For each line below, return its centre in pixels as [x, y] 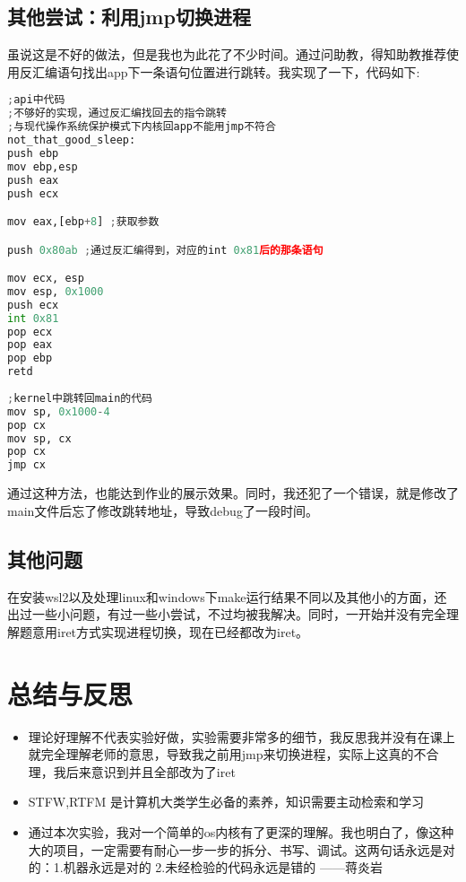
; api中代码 [36, 100]
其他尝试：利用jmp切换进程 [129, 17]
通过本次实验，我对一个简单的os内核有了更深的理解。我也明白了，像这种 [241, 831]
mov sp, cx [39, 438]
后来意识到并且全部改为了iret [151, 771]
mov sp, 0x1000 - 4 [59, 411]
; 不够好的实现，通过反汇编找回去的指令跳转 [117, 114]
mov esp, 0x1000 [56, 291]
